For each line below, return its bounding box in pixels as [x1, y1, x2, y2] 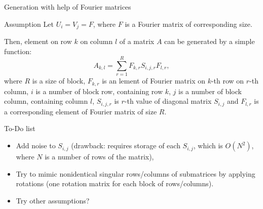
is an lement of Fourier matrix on [102, 75, 205, 86]
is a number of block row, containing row [35, 86, 163, 96]
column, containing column [4, 96, 88, 106]
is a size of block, [32, 75, 86, 86]
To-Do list [4, 123, 35, 134]
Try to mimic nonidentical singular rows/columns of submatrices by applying [16, 168, 255, 179]
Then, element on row [4, 36, 72, 47]
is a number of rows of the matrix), [45, 151, 154, 162]
